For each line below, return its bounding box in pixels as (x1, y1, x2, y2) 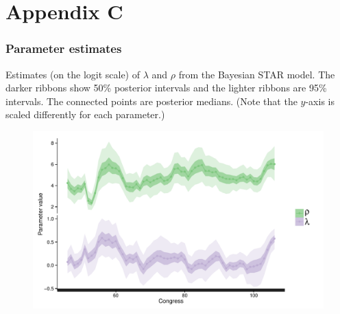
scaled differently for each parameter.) (5, 107, 165, 122)
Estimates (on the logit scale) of (5, 67, 141, 81)
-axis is (305, 93, 335, 108)
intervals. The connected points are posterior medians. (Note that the (5, 93, 297, 108)
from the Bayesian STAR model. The (178, 67, 335, 81)
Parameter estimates (5, 40, 122, 57)
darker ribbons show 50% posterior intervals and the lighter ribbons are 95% (5, 80, 327, 95)
